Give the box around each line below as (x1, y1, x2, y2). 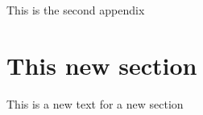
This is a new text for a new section (6, 95, 184, 112)
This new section (6, 48, 197, 81)
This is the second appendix (6, 2, 145, 18)
